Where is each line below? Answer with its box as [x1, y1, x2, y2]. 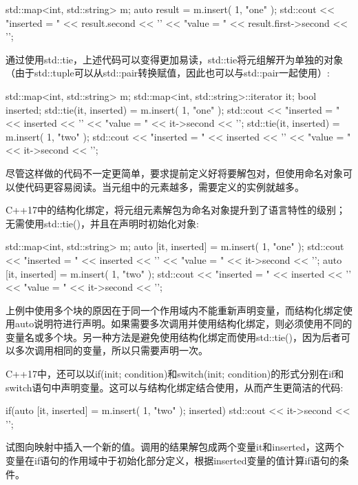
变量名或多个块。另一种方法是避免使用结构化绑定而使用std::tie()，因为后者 [6, 329, 341, 344]
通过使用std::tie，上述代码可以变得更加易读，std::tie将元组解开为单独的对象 [6, 52, 344, 66]
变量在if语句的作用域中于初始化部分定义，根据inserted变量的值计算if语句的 [6, 453, 339, 468]
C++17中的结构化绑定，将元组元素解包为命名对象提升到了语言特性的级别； [6, 203, 346, 217]
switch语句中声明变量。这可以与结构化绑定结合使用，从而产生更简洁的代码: [6, 380, 344, 394]
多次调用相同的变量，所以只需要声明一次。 [14, 343, 208, 358]
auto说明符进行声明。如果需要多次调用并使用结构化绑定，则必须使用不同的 [14, 316, 352, 331]
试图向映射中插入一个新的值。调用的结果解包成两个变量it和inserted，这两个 [6, 440, 344, 454]
